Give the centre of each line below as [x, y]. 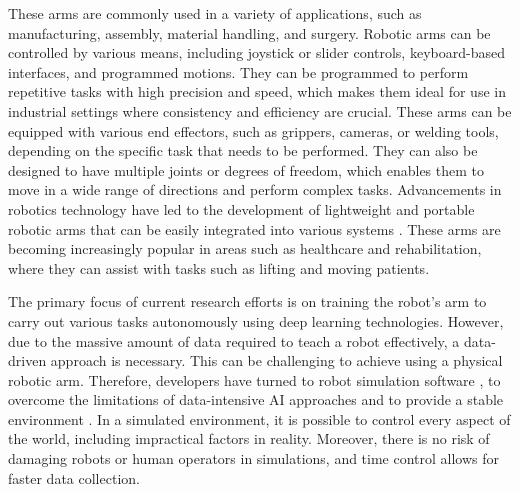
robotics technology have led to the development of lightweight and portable [241, 208]
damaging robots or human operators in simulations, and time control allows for [254, 458]
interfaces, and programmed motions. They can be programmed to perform [238, 71]
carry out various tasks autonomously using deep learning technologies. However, [256, 320]
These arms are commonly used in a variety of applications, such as [215, 13]
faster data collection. [74, 477]
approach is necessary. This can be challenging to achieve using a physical [276, 360]
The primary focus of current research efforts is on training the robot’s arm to [247, 301]
